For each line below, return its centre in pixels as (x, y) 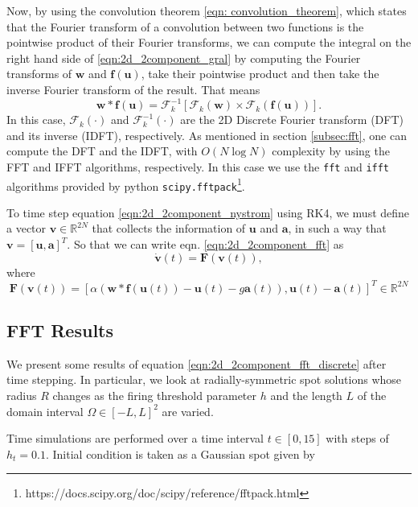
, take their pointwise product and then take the (260, 74)
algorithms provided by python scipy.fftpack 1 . (126, 184)
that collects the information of (169, 228)
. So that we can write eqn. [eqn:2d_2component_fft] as (205, 244)
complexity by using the (331, 151)
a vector (27, 228)
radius (22, 396)
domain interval (45, 411)
